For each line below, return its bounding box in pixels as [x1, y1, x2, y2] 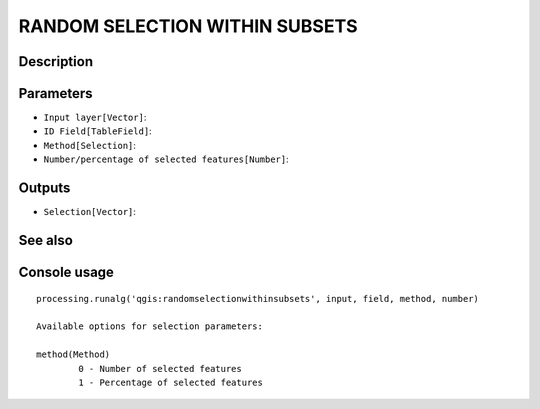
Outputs [18, 180, 71, 197]
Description [18, 53, 94, 70]
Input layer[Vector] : [43, 111, 147, 124]
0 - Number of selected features [78, 363, 242, 374]
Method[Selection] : [43, 139, 137, 151]
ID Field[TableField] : [43, 125, 152, 137]
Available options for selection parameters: [36, 321, 264, 332]
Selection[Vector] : [43, 206, 137, 218]
